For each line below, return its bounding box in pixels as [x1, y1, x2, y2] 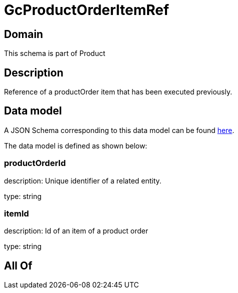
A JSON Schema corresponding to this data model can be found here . [4, 125, 234, 134]
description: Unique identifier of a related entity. [4, 176, 161, 185]
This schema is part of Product [4, 49, 105, 58]
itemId [4, 208, 29, 218]
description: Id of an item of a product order [4, 226, 148, 235]
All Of [4, 259, 32, 272]
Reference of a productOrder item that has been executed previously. [4, 87, 232, 96]
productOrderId [4, 158, 66, 168]
